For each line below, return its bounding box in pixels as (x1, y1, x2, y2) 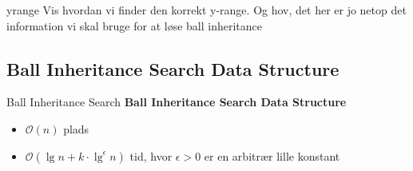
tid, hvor (129, 147, 173, 164)
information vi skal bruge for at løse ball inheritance (6, 17, 263, 34)
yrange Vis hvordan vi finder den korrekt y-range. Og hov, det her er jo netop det (6, 2, 407, 18)
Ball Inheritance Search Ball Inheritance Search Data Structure (6, 93, 347, 110)
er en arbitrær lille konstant (204, 147, 340, 164)
